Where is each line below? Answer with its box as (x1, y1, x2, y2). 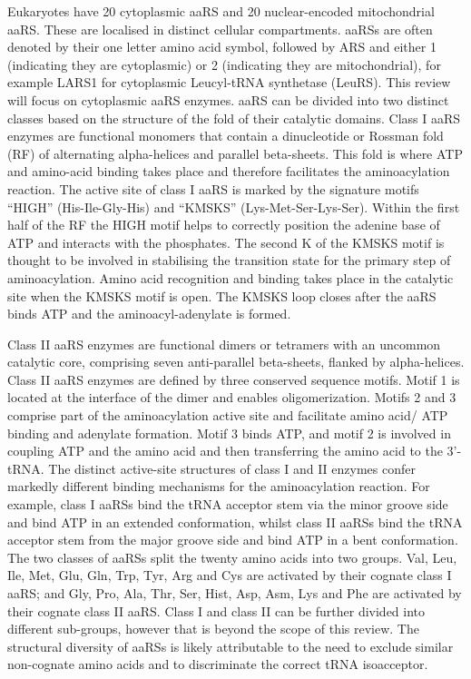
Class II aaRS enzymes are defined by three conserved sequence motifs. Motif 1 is (7, 369, 460, 389)
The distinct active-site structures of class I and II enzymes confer (48, 458, 416, 477)
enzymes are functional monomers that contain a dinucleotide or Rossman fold (7, 126, 444, 145)
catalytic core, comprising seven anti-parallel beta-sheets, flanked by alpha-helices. (7, 352, 465, 371)
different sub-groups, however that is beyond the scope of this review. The (7, 619, 419, 638)
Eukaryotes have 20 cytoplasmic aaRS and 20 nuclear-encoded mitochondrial (7, 2, 435, 20)
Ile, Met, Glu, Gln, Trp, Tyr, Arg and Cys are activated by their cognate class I (7, 566, 452, 585)
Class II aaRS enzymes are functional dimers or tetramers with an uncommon (7, 334, 441, 353)
